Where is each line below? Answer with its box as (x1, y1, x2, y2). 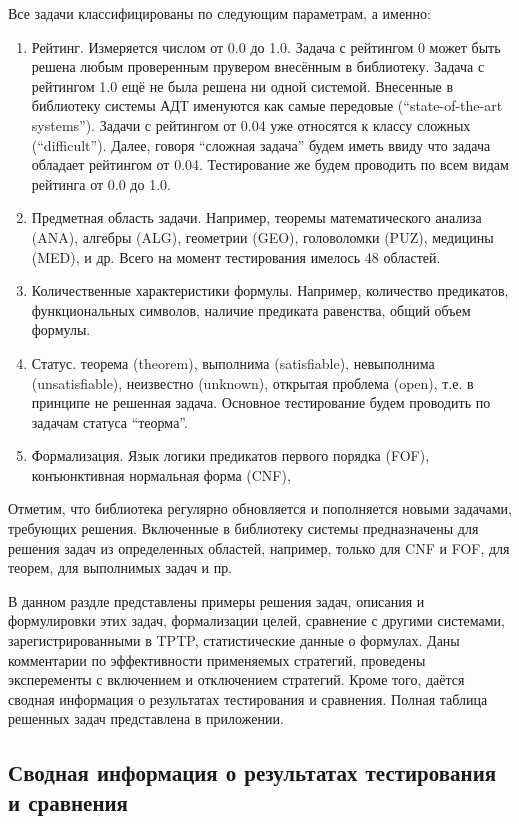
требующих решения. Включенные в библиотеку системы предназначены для (8, 518, 479, 539)
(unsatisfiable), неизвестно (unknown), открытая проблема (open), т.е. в (31, 372, 474, 393)
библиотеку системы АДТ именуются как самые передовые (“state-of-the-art (31, 95, 503, 116)
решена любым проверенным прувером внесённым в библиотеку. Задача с (31, 56, 485, 77)
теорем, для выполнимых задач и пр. (8, 557, 233, 578)
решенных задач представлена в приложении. (8, 708, 284, 729)
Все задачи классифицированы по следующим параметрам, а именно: (8, 3, 431, 23)
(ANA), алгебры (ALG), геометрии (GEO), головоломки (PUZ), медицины (31, 226, 494, 247)
